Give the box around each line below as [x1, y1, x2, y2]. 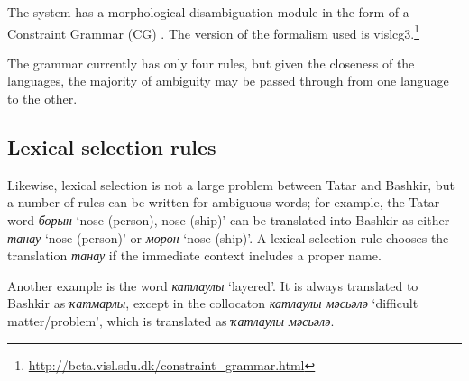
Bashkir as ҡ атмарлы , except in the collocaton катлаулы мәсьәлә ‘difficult [7, 294, 418, 313]
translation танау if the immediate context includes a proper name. [7, 246, 382, 265]
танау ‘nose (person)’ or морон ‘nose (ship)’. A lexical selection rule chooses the [7, 228, 449, 247]
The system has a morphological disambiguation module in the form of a [7, 3, 409, 21]
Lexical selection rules [7, 133, 216, 161]
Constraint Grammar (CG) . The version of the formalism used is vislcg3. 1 [7, 21, 420, 42]
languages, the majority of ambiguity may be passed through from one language [7, 71, 449, 90]
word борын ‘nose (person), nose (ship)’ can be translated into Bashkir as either [7, 211, 450, 230]
